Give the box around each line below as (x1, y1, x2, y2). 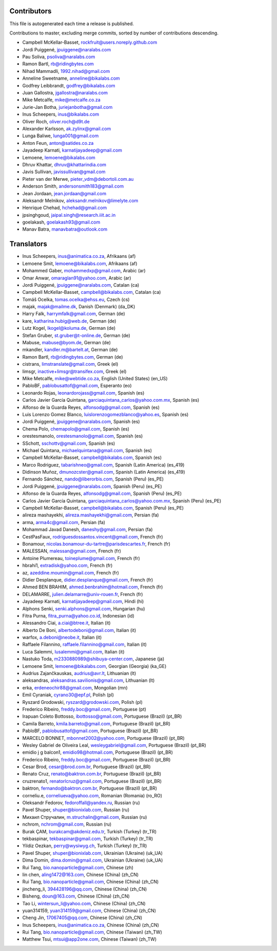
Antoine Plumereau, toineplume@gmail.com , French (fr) (22, 555, 141, 561)
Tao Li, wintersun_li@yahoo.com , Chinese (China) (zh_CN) (22, 900, 146, 906)
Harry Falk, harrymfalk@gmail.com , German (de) (22, 311, 125, 317)
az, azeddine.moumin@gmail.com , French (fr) (22, 569, 119, 575)
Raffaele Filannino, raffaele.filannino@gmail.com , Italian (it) (22, 641, 147, 647)
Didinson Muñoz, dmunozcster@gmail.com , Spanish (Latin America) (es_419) (22, 469, 186, 475)
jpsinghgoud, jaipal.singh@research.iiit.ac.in (22, 212, 116, 218)
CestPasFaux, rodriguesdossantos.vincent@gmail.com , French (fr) (22, 533, 164, 539)
